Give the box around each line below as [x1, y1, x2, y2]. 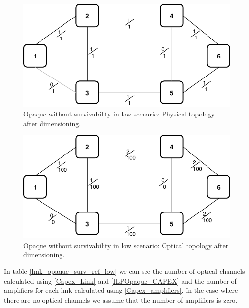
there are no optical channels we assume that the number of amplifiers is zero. [4, 294, 238, 305]
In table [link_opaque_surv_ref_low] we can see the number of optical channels [4, 266, 245, 276]
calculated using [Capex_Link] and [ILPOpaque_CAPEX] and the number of [4, 275, 237, 286]
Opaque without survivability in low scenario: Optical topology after [23, 240, 228, 250]
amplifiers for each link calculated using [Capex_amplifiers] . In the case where [4, 285, 238, 295]
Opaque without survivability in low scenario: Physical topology [23, 109, 215, 119]
